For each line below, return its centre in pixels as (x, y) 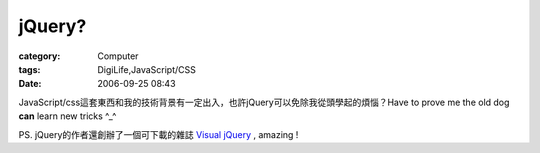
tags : (29, 69)
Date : (30, 84)
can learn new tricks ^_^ (67, 116)
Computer (118, 56)
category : (39, 56)
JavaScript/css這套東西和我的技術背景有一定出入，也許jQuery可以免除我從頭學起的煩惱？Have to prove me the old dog (264, 102)
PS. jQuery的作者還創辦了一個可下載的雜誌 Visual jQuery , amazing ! (158, 134)
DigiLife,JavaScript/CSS (147, 69)
